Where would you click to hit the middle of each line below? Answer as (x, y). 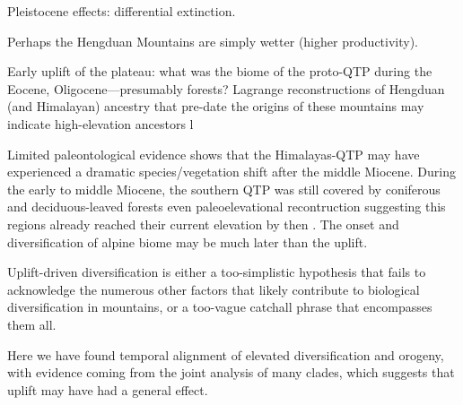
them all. (32, 324)
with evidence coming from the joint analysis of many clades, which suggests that (231, 372)
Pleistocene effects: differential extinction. (122, 11)
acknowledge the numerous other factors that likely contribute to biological (214, 289)
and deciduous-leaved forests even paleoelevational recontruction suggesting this (227, 207)
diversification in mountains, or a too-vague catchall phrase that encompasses (220, 307)
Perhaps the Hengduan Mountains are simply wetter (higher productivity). (213, 41)
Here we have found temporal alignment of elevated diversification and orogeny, (226, 354)
